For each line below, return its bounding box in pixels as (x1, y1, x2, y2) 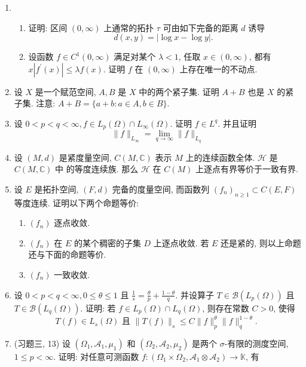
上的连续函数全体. (185, 151, 255, 163)
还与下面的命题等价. (28, 248, 106, 261)
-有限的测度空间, (224, 337, 289, 349)
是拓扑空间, (34, 182, 79, 195)
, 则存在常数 (202, 301, 249, 314)
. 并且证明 (218, 117, 256, 129)
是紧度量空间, (59, 151, 112, 163)
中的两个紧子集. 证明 (139, 85, 219, 97)
